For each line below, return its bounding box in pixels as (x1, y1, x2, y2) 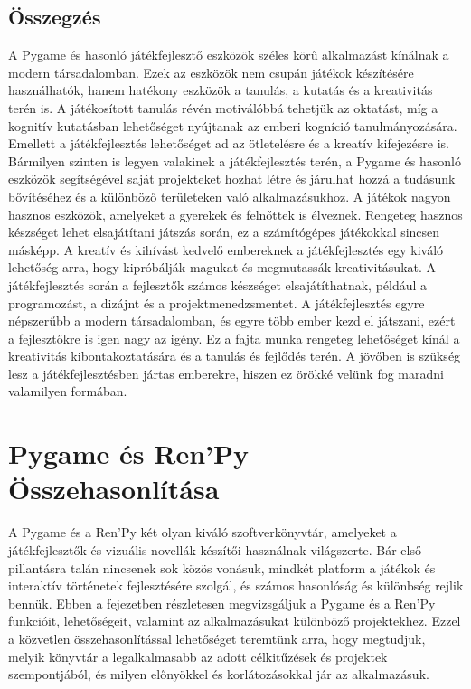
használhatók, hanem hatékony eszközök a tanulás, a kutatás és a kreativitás (8, 80, 433, 99)
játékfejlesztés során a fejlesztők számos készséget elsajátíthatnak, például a (8, 275, 428, 294)
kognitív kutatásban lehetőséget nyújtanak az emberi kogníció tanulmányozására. (8, 116, 457, 135)
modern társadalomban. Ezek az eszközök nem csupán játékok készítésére (8, 62, 414, 81)
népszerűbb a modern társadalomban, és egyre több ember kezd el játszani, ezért (8, 311, 456, 330)
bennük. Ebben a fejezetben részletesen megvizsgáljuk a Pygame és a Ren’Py (8, 593, 436, 612)
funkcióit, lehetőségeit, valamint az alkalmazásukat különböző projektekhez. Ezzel (8, 611, 461, 630)
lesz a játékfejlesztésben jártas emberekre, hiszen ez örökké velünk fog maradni (8, 363, 444, 382)
